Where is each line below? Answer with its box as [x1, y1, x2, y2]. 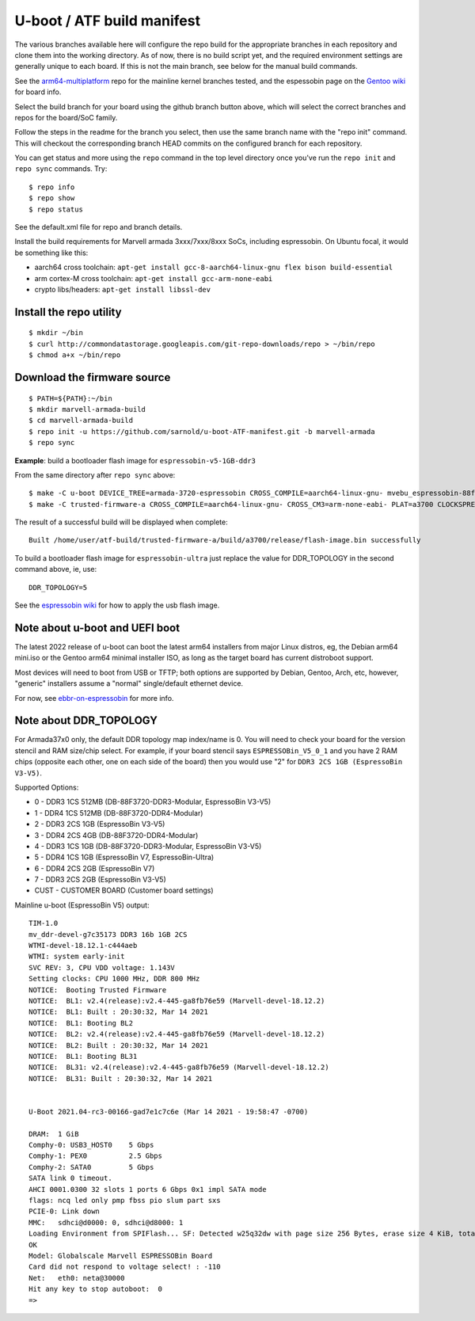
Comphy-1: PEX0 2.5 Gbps [28, 1152, 162, 1160]
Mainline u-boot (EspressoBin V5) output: [14, 900, 150, 910]
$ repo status [28, 204, 83, 214]
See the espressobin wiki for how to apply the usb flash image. [14, 600, 220, 610]
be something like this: [14, 248, 89, 257]
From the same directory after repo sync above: [14, 470, 176, 479]
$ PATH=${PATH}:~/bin [28, 394, 112, 403]
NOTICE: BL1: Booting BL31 [28, 1052, 138, 1060]
